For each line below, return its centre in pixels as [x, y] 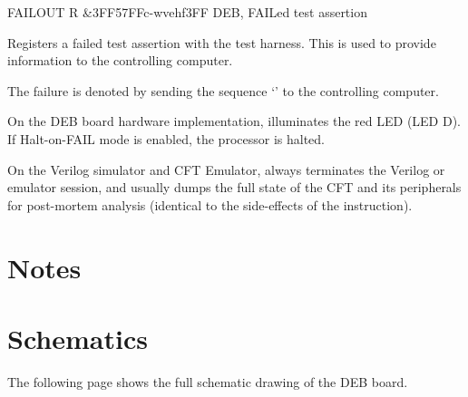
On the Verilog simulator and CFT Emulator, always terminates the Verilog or [226, 169]
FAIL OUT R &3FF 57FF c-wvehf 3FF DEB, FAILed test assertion [187, 12]
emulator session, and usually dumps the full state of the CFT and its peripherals [234, 187]
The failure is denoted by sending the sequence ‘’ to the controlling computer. [223, 90]
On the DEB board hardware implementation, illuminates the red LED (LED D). [234, 121]
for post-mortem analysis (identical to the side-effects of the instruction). [210, 204]
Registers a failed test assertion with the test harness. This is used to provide [222, 42]
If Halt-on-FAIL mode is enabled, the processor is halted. [166, 138]
